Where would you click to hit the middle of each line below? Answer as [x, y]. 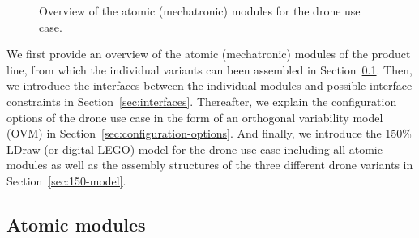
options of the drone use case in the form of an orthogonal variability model [195, 117]
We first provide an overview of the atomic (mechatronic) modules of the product [209, 54]
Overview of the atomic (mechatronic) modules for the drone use [200, 11]
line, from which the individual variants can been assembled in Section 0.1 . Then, [209, 69]
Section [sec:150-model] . [66, 180]
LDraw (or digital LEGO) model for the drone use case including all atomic [195, 149]
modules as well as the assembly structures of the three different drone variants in [210, 165]
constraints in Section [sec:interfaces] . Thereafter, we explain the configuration [202, 101]
